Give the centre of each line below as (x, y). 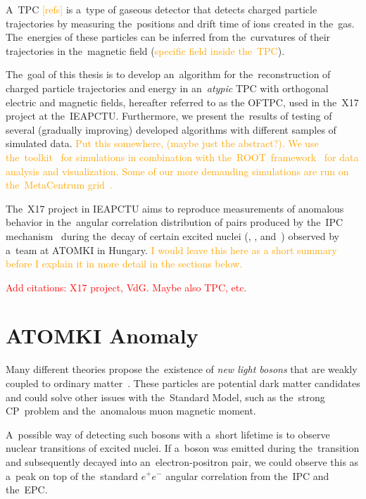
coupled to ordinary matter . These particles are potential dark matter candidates (183, 383)
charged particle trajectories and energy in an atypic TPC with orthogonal (167, 88)
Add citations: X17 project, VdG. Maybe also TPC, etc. (126, 287)
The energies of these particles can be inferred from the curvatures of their (168, 37)
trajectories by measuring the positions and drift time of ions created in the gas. (180, 23)
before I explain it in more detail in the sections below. (124, 264)
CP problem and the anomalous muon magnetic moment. (131, 411)
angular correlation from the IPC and (247, 475)
